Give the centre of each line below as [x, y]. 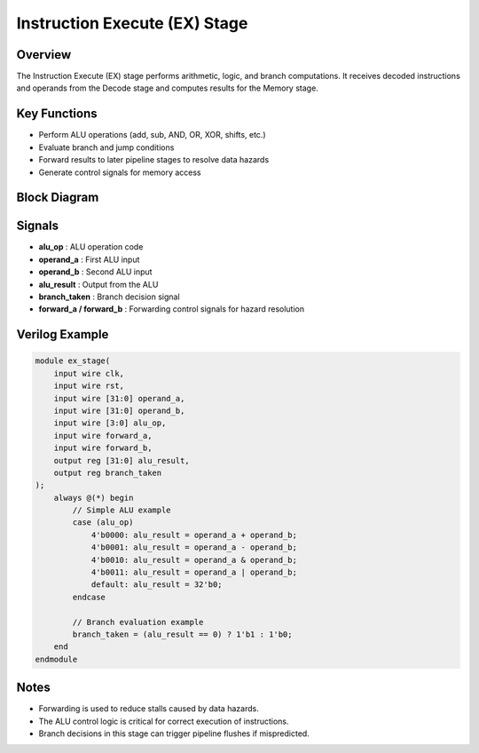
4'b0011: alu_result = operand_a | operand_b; [194, 572]
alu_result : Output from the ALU [98, 284]
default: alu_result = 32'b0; [157, 585]
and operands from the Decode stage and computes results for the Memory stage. [167, 88]
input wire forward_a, [103, 436]
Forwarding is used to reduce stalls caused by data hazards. [149, 709]
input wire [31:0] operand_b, [119, 410]
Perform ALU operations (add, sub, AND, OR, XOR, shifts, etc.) [152, 135]
